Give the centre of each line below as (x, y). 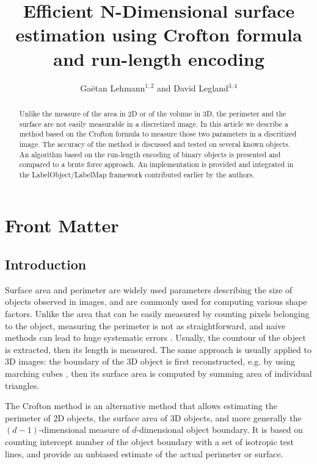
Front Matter (62, 225)
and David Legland (193, 87)
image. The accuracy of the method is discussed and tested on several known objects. (155, 144)
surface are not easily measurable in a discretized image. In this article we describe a (154, 123)
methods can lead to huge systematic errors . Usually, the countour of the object (155, 337)
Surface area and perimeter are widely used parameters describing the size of (149, 289)
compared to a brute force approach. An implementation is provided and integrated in (156, 164)
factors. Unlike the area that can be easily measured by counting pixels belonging (157, 314)
